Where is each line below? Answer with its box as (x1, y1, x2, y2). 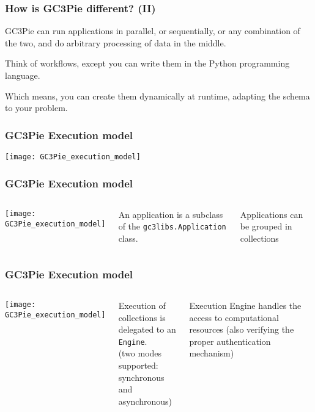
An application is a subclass (118, 208, 223, 220)
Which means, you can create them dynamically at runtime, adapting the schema (5, 89, 310, 102)
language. (5, 69, 40, 81)
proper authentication (189, 334, 271, 347)
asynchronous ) (118, 394, 172, 407)
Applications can (240, 208, 303, 220)
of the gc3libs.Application (118, 220, 226, 233)
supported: (118, 358, 158, 371)
